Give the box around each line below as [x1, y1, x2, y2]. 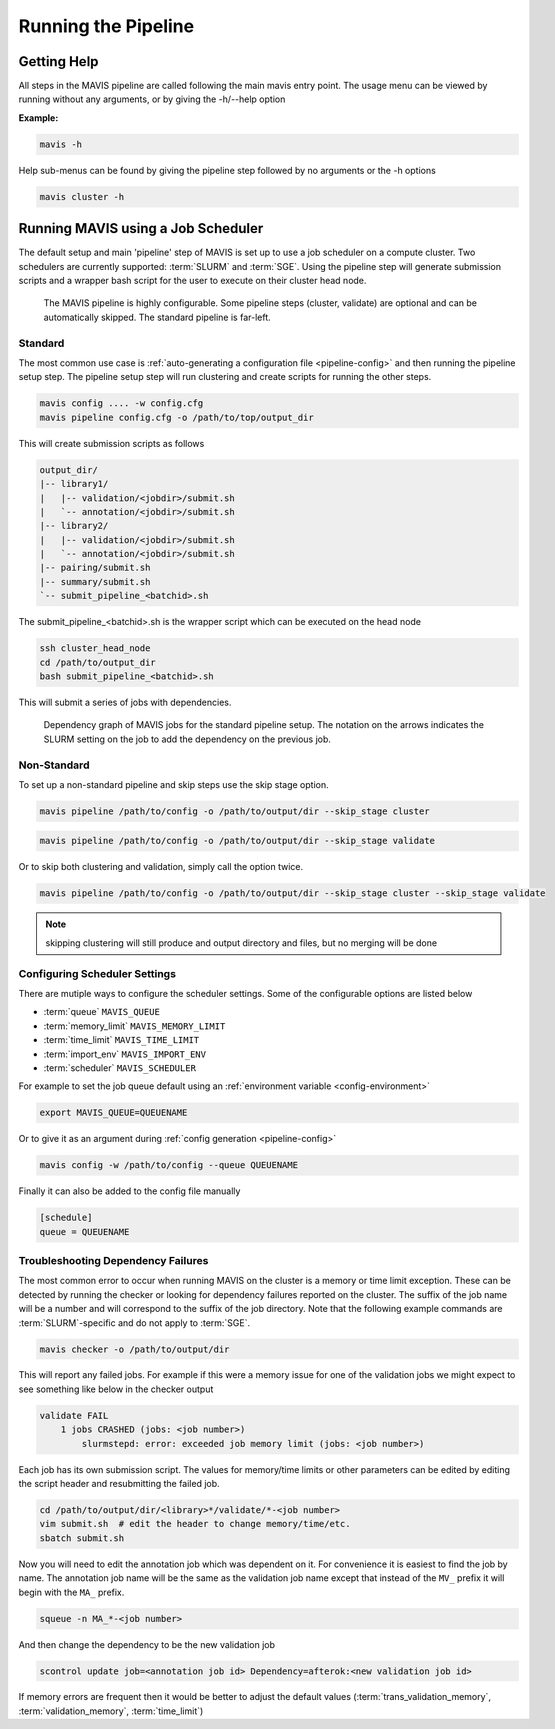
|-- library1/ [39, 478, 109, 490]
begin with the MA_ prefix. [18, 1586, 125, 1598]
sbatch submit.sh [39, 1532, 125, 1544]
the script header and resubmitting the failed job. [18, 1478, 220, 1490]
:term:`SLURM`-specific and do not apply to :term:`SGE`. [18, 1316, 251, 1329]
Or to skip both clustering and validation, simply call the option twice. [18, 861, 304, 873]
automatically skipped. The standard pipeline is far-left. [43, 311, 272, 323]
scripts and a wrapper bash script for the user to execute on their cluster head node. [18, 275, 367, 287]
